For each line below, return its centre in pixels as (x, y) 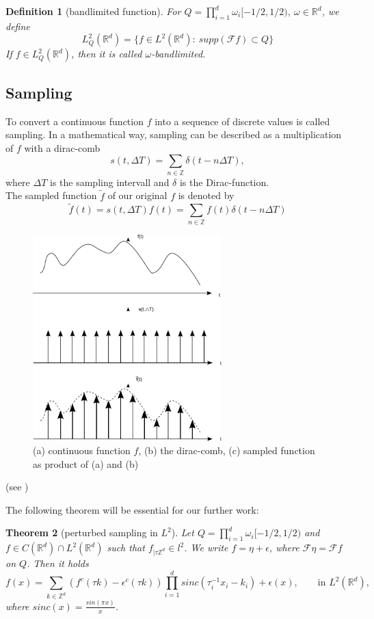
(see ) (17, 487)
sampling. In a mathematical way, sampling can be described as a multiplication (174, 134)
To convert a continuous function (75, 121)
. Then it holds (58, 563)
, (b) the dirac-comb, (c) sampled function (227, 450)
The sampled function (51, 195)
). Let (183, 532)
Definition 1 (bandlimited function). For (93, 11)
